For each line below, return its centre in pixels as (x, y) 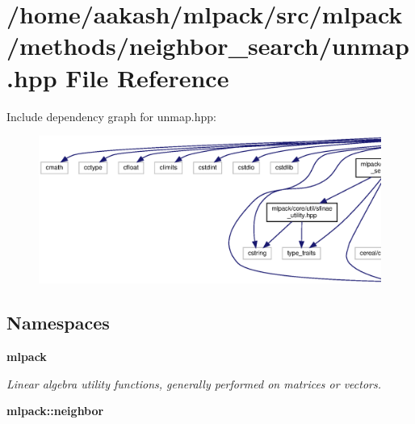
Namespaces (58, 323)
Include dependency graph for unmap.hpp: (111, 116)
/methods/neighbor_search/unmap (208, 46)
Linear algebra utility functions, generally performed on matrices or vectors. (194, 383)
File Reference (147, 77)
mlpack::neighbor (55, 411)
